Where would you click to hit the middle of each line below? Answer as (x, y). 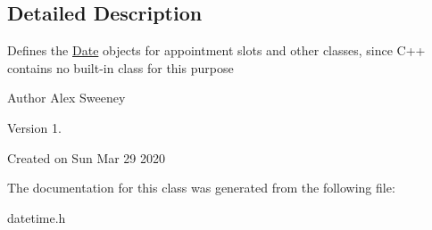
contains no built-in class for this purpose (120, 67)
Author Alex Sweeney (66, 98)
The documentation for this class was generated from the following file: (201, 188)
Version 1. (34, 127)
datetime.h (37, 217)
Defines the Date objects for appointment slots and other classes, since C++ (216, 50)
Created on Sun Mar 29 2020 (87, 157)
